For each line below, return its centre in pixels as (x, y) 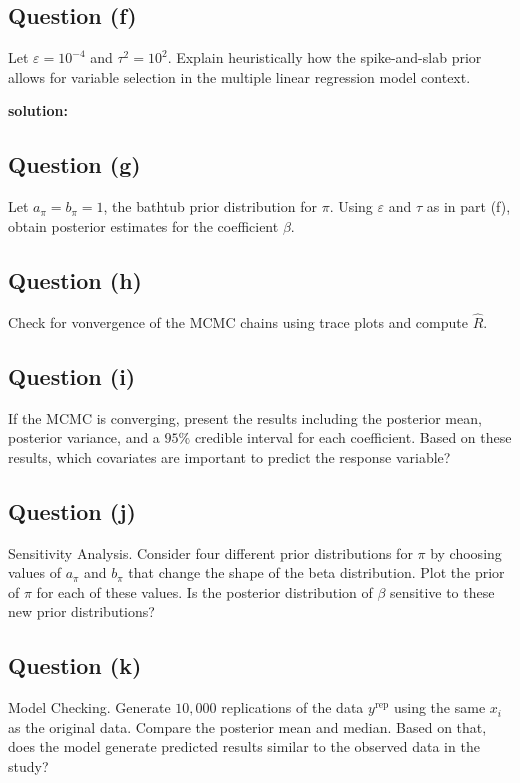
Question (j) (72, 510)
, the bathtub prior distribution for (210, 206)
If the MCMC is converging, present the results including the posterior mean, (245, 417)
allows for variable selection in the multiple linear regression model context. (239, 76)
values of (34, 572)
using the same (439, 707)
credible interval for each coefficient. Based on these (353, 437)
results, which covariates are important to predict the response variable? (229, 456)
